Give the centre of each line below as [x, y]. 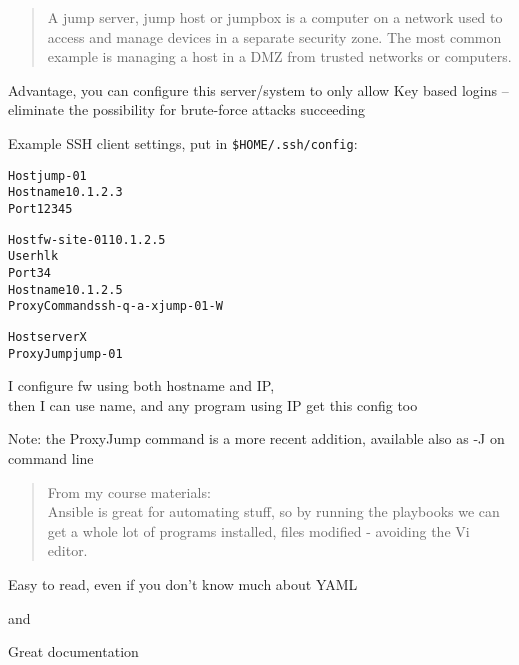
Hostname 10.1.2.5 [65, 289]
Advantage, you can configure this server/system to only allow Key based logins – [258, 89]
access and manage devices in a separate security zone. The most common [274, 36]
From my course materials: [129, 491]
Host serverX [47, 336]
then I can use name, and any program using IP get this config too [213, 404]
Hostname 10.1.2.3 [65, 192]
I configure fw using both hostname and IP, [141, 385]
